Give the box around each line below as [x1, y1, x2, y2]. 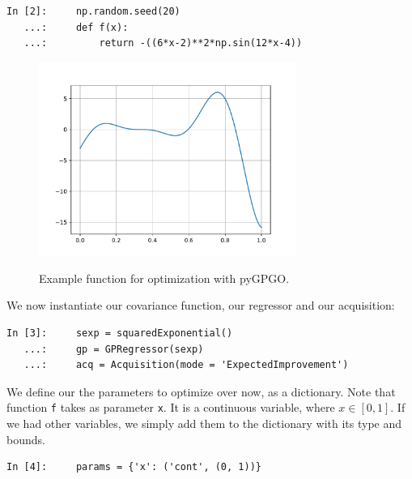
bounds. [6, 430, 45, 447]
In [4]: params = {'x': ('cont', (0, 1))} [6, 461, 261, 473]
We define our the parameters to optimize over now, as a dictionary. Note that [6, 383, 396, 400]
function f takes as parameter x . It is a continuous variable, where [6, 399, 335, 416]
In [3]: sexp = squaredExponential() [6, 327, 233, 340]
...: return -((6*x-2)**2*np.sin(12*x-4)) [23, 37, 303, 49]
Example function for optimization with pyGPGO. [39, 269, 290, 286]
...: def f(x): [23, 21, 129, 33]
